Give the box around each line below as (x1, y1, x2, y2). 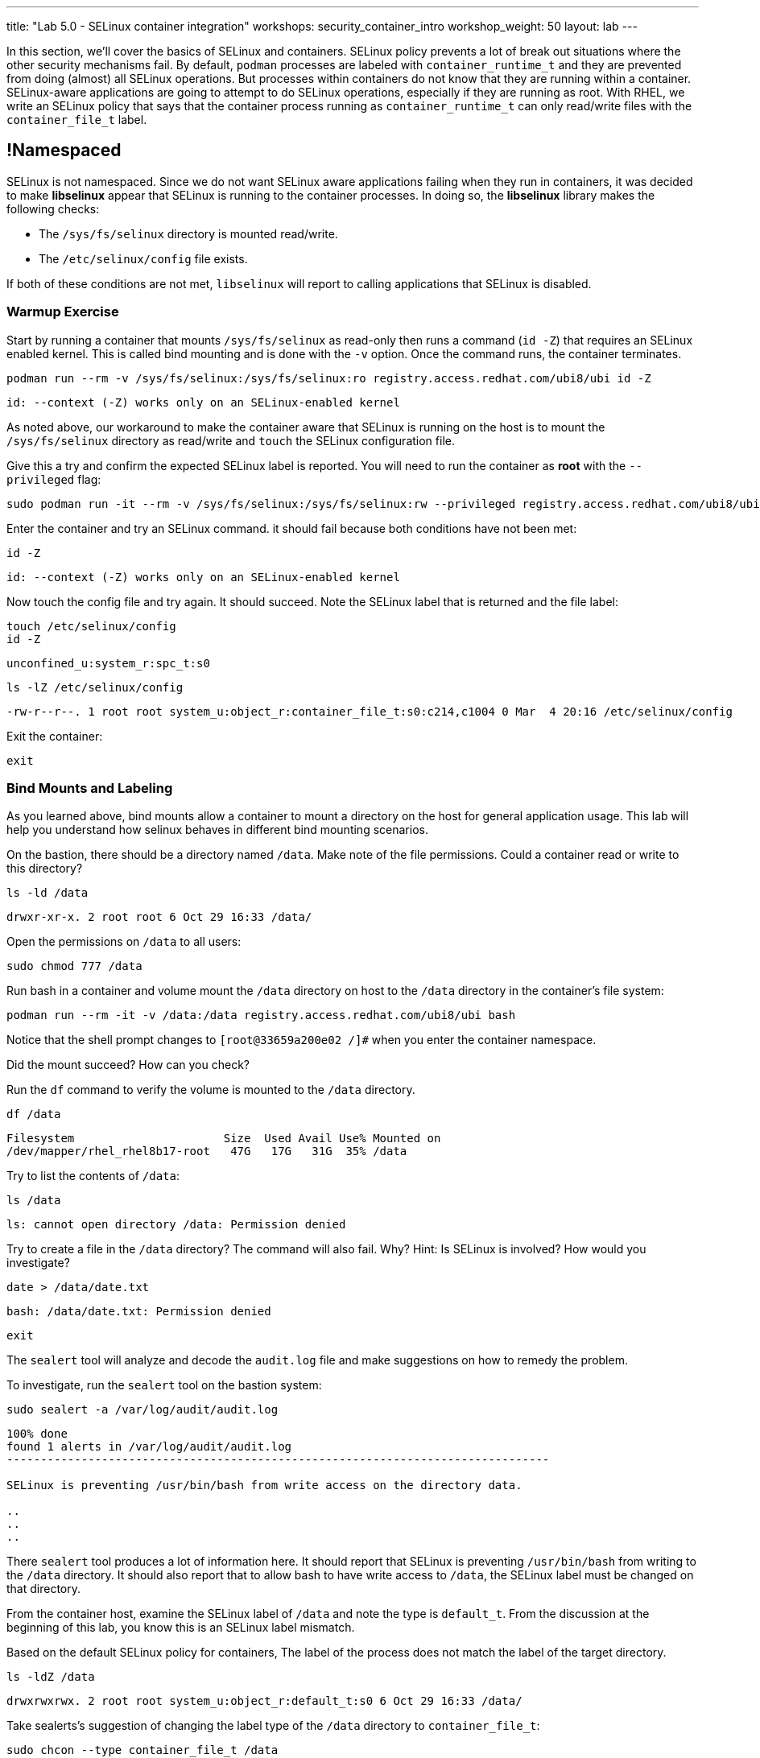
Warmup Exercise (6, 303, 119, 320)
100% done (6, 1427, 68, 1441)
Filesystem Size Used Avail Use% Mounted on (6, 1132, 441, 1145)
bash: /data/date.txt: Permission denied (6, 1305, 271, 1318)
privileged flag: (6, 472, 101, 486)
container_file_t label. (6, 113, 147, 126)
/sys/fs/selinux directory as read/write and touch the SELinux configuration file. (6, 433, 455, 448)
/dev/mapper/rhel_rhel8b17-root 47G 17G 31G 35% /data (6, 1145, 407, 1158)
